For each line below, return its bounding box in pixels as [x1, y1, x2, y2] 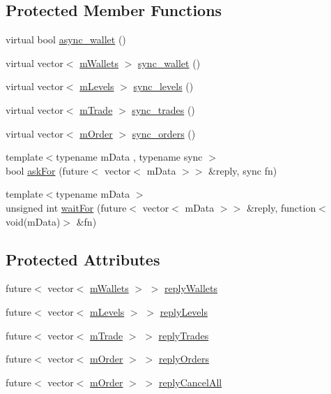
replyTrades [158, 328, 209, 342]
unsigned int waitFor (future [6, 200, 127, 214]
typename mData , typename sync [56, 149, 203, 164]
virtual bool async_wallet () [6, 32, 126, 47]
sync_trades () [132, 102, 195, 117]
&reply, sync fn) [208, 163, 277, 177]
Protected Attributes [6, 248, 160, 270]
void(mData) [6, 214, 61, 228]
